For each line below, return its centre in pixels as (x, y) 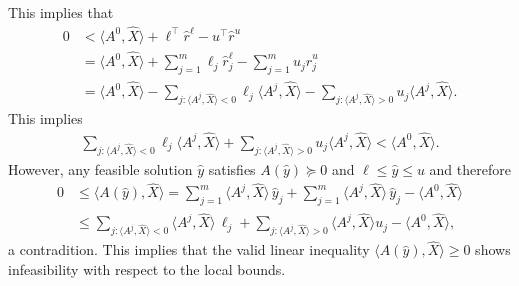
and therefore (470, 168)
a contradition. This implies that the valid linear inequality (189, 249)
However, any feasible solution (100, 168)
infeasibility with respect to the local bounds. (147, 269)
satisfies (232, 168)
